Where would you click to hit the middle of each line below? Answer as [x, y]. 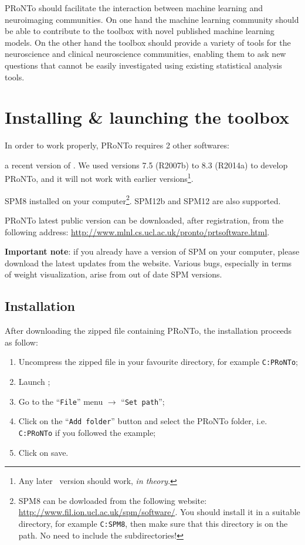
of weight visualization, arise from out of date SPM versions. [113, 274]
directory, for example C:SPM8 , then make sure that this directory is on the [153, 523]
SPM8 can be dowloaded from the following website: [113, 500]
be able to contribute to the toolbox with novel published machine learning [140, 31]
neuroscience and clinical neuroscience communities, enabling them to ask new [145, 54]
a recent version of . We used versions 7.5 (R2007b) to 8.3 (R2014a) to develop [146, 165]
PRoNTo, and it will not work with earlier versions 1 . [99, 178]
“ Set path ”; [143, 401]
